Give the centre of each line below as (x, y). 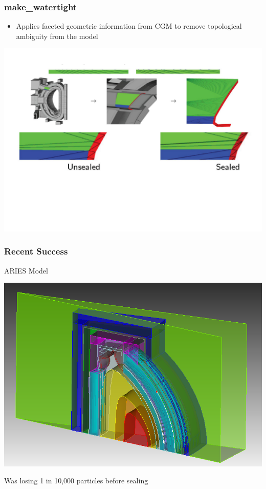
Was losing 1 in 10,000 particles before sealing (76, 481)
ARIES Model (26, 270)
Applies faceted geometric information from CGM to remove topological (129, 26)
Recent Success (36, 251)
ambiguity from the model (57, 36)
